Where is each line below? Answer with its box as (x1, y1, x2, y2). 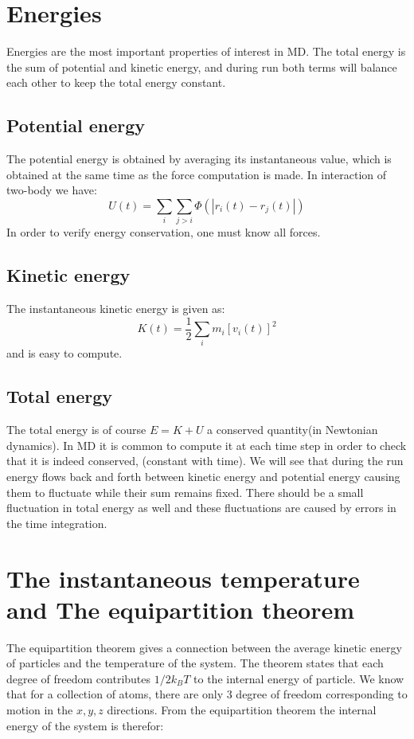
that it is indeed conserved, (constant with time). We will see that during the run (6, 452, 404, 469)
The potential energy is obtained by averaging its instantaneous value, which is (6, 151, 392, 167)
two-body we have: (6, 182, 97, 198)
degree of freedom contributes (6, 670, 151, 686)
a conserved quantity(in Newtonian (207, 421, 378, 438)
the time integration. (6, 514, 107, 531)
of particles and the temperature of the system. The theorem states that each (6, 655, 384, 671)
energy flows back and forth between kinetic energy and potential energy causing (6, 467, 400, 484)
